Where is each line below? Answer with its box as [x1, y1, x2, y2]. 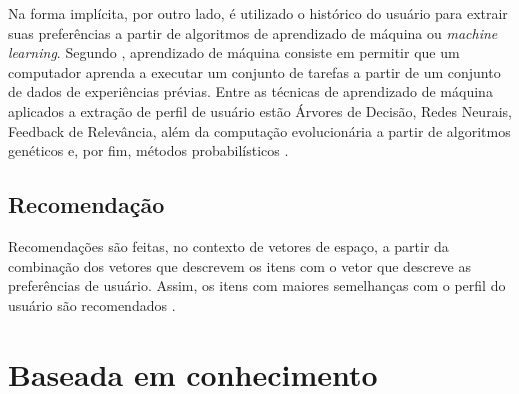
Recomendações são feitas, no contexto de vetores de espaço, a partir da [8, 235, 449, 256]
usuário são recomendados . [8, 294, 176, 315]
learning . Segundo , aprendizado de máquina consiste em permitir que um [8, 42, 460, 63]
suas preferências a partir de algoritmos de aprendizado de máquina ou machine [8, 22, 498, 43]
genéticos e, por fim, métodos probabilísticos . [8, 140, 289, 161]
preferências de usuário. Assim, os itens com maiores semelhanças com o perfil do [8, 275, 506, 296]
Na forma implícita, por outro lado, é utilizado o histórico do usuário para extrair [8, 3, 508, 23]
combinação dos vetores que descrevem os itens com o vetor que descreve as [8, 255, 471, 276]
